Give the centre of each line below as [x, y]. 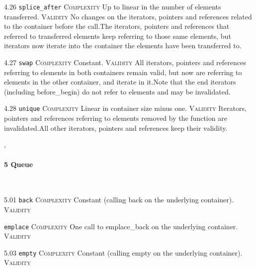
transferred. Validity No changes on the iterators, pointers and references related [128, 16]
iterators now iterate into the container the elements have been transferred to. [123, 45]
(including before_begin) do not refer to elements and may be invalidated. [117, 91]
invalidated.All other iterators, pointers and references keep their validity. [116, 128]
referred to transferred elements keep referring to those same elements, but [118, 36]
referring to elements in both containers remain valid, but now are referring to [123, 72]
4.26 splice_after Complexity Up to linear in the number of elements [113, 6]
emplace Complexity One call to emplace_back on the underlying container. [121, 226]
